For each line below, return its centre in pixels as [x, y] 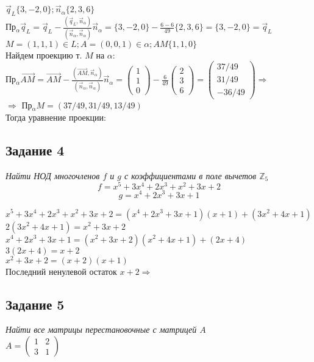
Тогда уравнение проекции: [56, 117]
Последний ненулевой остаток [61, 271]
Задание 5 [35, 304]
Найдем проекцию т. [44, 55]
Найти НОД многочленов [53, 175]
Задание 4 [35, 150]
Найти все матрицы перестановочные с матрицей [101, 329]
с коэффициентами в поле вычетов [190, 175]
